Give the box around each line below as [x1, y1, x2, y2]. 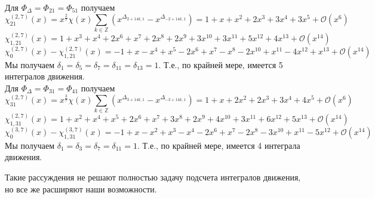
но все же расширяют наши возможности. [5, 182, 157, 195]
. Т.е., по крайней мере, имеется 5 [158, 58, 283, 71]
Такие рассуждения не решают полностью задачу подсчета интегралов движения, [5, 171, 301, 183]
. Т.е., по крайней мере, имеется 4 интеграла [137, 139, 300, 151]
